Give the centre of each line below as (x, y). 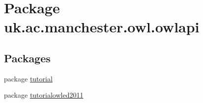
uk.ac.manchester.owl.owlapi (102, 27)
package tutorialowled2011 (44, 95)
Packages (27, 58)
